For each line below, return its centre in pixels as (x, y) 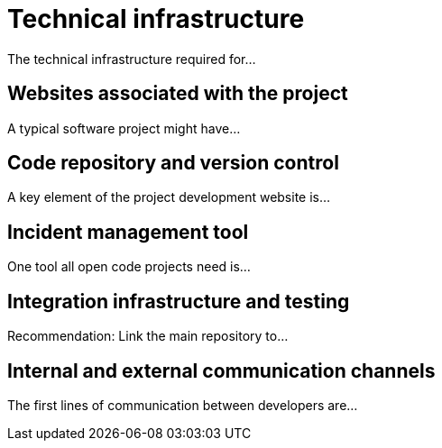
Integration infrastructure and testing (179, 301)
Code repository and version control (173, 163)
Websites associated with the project (178, 94)
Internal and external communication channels (221, 370)
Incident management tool (128, 232)
